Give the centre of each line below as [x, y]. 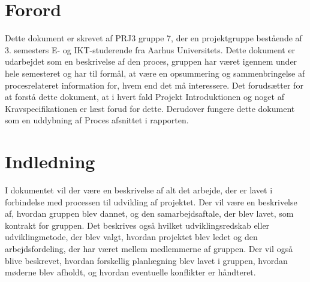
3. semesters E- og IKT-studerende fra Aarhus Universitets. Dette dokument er [150, 49]
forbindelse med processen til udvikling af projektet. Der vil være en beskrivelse [151, 201]
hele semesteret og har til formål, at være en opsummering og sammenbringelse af [155, 73]
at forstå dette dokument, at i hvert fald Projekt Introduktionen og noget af [145, 97]
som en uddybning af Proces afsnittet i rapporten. [97, 120]
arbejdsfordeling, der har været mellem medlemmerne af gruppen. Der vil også [149, 248]
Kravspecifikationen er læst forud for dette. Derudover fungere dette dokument [150, 108]
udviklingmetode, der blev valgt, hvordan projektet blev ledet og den [131, 237]
